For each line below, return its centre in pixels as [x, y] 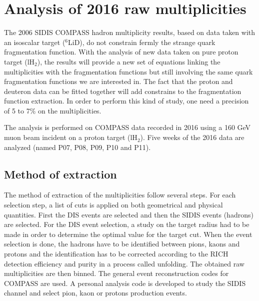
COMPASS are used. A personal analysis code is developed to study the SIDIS [125, 283]
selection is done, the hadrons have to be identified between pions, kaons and [122, 244]
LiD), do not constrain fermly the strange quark [142, 42]
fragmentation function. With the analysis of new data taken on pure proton [121, 52]
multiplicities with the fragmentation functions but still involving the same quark [128, 71]
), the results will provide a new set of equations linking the [129, 61]
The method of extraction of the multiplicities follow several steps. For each [120, 195]
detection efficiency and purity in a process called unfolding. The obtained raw [124, 263]
